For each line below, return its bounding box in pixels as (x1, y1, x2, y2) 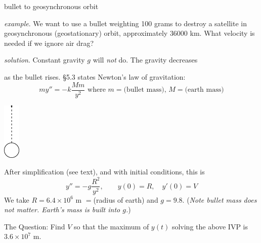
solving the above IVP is (171, 221, 248, 231)
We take (4, 194, 29, 205)
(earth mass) (185, 86, 224, 94)
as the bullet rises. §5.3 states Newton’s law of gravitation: (4, 71, 186, 82)
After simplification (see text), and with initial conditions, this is (4, 166, 205, 177)
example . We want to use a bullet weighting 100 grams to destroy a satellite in (4, 18, 247, 28)
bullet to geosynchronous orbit (4, 1, 99, 11)
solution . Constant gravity (4, 54, 85, 65)
